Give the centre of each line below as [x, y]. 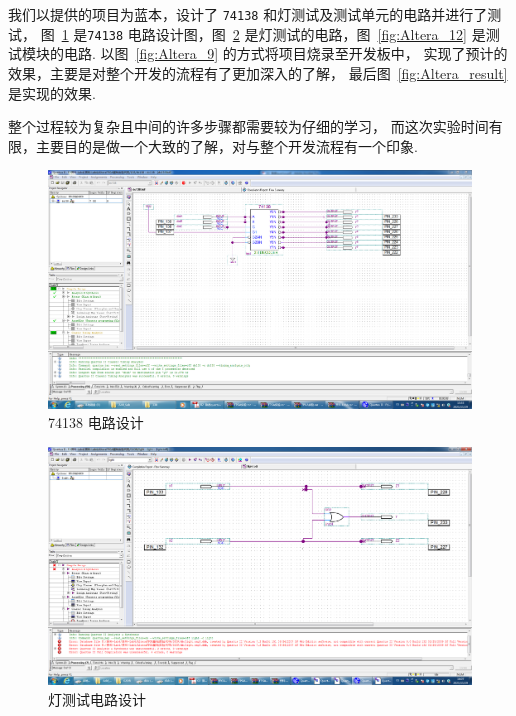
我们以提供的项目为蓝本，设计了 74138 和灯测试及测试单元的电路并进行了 [248, 14]
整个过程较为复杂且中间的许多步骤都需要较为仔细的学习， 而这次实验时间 [248, 126]
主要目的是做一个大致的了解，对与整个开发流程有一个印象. [226, 145]
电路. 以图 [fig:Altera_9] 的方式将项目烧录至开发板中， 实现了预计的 [285, 53]
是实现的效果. [52, 92]
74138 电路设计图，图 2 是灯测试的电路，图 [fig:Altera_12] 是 [286, 33]
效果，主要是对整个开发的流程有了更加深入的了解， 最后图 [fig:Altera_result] [258, 72]
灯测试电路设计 [97, 698]
